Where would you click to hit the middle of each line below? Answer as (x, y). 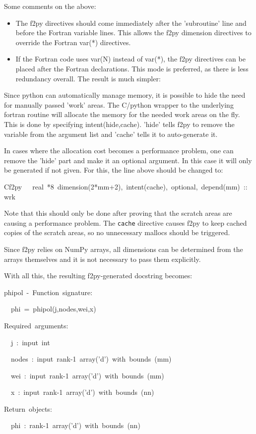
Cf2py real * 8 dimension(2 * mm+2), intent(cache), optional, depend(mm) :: (126, 186)
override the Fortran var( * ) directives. (73, 42)
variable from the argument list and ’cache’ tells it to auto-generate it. (111, 134)
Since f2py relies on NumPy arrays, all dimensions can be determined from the (124, 249)
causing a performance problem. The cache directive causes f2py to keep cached (126, 222)
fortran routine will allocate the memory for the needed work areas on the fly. (122, 114)
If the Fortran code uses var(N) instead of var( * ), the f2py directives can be (130, 59)
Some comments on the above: (50, 6)
